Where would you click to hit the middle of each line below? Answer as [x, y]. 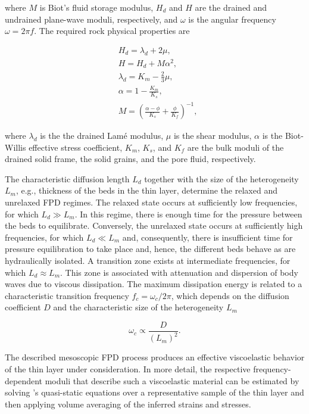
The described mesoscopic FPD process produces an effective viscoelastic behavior [155, 357]
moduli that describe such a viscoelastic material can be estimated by [172, 380]
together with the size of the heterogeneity [221, 178]
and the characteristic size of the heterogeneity [138, 307]
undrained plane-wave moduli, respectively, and [91, 19]
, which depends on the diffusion [230, 295]
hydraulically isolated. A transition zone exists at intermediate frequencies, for [148, 260]
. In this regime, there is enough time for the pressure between [188, 214]
